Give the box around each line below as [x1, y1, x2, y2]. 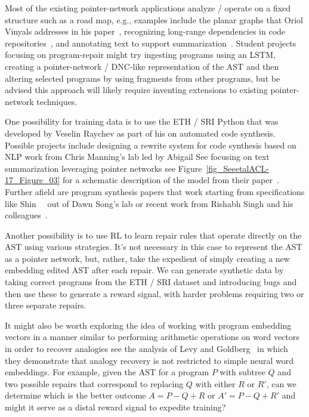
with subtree [220, 366, 265, 378]
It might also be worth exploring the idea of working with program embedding [5, 319, 292, 331]
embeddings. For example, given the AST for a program [5, 366, 209, 378]
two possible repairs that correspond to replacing [5, 377, 184, 390]
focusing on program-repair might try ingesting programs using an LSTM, [5, 48, 276, 61]
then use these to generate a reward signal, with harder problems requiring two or [5, 287, 304, 299]
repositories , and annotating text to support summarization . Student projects [5, 36, 296, 49]
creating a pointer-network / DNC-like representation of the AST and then [5, 60, 279, 72]
